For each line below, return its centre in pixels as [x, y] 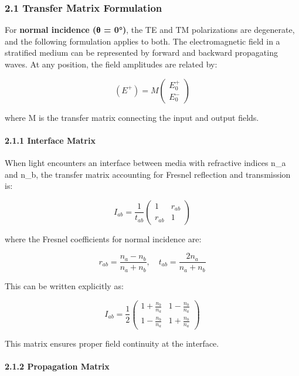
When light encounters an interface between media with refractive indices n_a [145, 162]
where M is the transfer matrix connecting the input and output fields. [132, 117]
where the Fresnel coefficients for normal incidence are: [103, 238]
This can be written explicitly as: [64, 285]
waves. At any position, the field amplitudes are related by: [111, 64]
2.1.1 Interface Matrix [50, 140]
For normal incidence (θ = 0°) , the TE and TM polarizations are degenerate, [150, 30]
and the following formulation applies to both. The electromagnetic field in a [142, 41]
